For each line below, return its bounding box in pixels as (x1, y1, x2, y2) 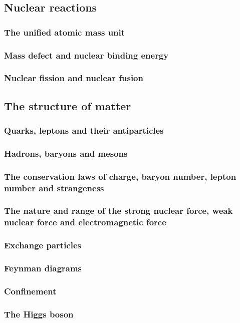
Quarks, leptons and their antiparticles (4, 124, 164, 137)
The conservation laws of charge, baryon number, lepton (4, 170, 236, 182)
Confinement (4, 284, 57, 297)
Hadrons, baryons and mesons (4, 147, 128, 159)
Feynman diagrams (4, 262, 82, 274)
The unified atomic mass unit (4, 26, 125, 38)
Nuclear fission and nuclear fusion (4, 72, 143, 84)
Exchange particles (4, 239, 81, 251)
